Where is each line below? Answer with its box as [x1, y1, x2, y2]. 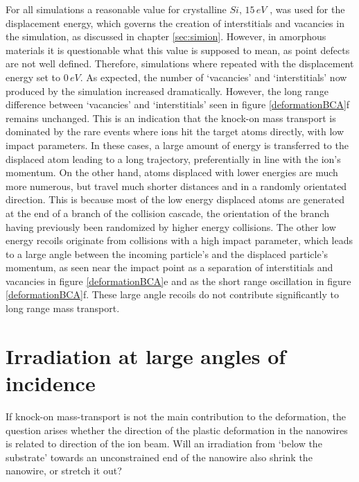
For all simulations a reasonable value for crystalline [6, 2, 227, 16]
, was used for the [270, 2, 345, 16]
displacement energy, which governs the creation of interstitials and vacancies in [6, 15, 344, 30]
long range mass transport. [6, 301, 120, 316]
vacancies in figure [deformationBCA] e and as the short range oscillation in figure [6, 273, 351, 288]
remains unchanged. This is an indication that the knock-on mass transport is [6, 110, 336, 125]
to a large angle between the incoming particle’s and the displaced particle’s [6, 246, 329, 261]
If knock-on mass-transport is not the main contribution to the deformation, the [6, 408, 346, 423]
